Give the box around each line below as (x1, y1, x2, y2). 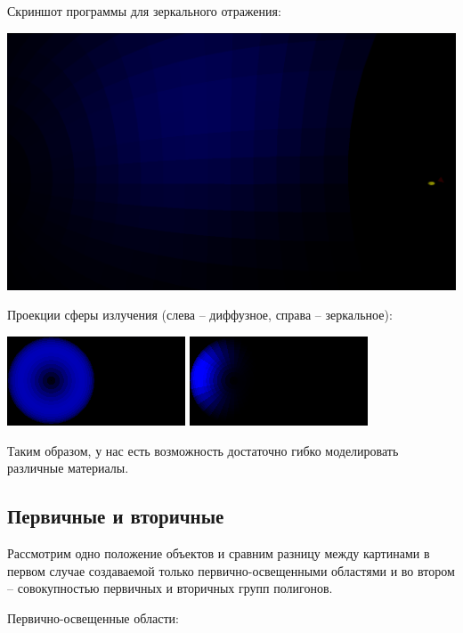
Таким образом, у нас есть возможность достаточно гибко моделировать (7, 441, 399, 459)
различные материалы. (7, 459, 129, 477)
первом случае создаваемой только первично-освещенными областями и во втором (7, 561, 455, 580)
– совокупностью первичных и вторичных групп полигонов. (7, 579, 333, 597)
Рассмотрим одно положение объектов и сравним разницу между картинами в (7, 543, 430, 562)
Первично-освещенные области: (7, 608, 179, 627)
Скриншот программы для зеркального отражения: (7, 2, 281, 20)
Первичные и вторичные (7, 502, 224, 530)
